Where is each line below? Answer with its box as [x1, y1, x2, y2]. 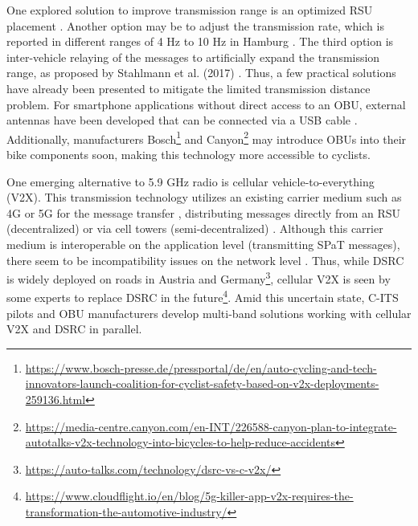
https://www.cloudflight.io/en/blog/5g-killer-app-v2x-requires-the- [25, 487, 354, 504]
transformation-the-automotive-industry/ [25, 504, 227, 520]
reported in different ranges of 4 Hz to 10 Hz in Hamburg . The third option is [6, 33, 394, 50]
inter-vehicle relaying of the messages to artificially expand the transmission [6, 48, 380, 65]
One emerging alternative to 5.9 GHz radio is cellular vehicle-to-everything [6, 173, 375, 190]
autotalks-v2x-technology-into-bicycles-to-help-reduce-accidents [25, 434, 336, 451]
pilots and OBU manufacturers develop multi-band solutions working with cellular [6, 304, 412, 321]
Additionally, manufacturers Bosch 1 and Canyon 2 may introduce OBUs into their [6, 128, 407, 147]
